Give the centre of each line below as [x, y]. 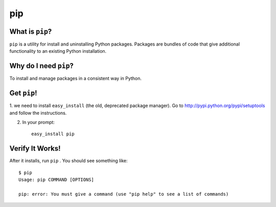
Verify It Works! [35, 149]
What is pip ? [31, 32]
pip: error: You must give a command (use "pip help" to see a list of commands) [124, 194]
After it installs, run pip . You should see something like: [68, 161]
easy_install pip [53, 134]
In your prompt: [38, 122]
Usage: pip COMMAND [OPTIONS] [56, 180]
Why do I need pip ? [42, 66]
